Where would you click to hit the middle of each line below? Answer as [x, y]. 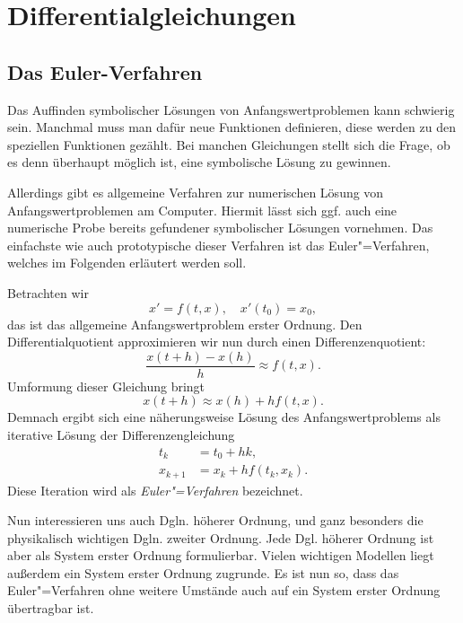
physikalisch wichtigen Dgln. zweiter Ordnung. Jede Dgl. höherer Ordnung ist [221, 537]
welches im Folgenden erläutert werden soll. [127, 263]
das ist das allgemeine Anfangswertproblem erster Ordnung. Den [185, 324]
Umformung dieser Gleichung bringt [106, 386]
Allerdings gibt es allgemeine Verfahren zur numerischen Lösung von [196, 192]
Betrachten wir [48, 292]
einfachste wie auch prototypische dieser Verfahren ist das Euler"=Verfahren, [218, 245]
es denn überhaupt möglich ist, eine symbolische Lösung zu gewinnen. [199, 162]
